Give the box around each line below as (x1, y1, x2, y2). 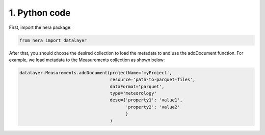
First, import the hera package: (9, 24, 72, 30)
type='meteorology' (109, 90, 157, 96)
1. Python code (9, 7, 71, 18)
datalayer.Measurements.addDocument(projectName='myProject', (19, 70, 172, 75)
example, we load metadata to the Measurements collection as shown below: (9, 57, 165, 63)
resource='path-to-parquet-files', (109, 77, 196, 83)
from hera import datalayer (19, 37, 87, 43)
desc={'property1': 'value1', (109, 97, 183, 103)
